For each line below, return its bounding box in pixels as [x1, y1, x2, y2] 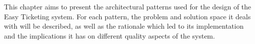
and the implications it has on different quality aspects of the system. [4, 30, 215, 41]
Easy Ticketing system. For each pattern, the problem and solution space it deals [4, 11, 251, 21]
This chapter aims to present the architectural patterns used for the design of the [4, 1, 252, 11]
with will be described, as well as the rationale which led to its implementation [4, 21, 244, 31]
